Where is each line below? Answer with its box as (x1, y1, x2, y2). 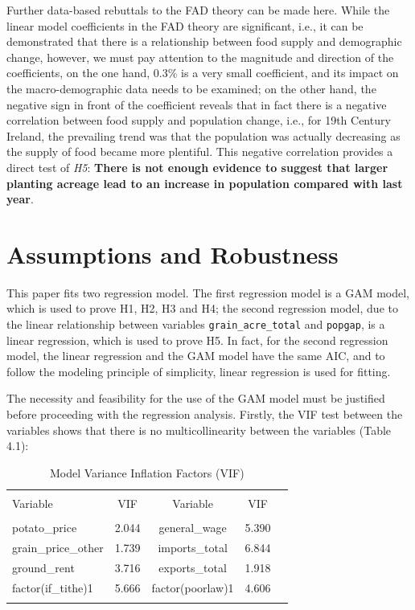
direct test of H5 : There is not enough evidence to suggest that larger (6, 158, 388, 175)
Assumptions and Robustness (6, 237, 339, 270)
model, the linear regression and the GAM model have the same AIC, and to (6, 347, 385, 364)
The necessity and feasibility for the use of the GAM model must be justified (6, 390, 385, 407)
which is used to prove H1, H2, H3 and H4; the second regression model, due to (6, 300, 398, 317)
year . (6, 190, 34, 207)
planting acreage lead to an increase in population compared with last (6, 174, 403, 191)
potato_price (12, 519, 77, 536)
